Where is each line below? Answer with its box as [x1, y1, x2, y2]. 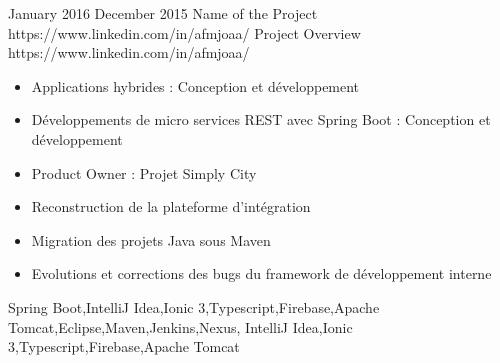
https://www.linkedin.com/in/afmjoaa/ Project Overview [8, 22, 361, 43]
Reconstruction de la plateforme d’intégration [31, 196, 311, 217]
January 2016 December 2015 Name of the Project [8, 3, 318, 23]
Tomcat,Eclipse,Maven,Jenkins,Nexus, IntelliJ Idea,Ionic [8, 316, 353, 337]
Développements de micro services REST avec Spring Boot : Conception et [31, 109, 491, 130]
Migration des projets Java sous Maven [31, 229, 271, 250]
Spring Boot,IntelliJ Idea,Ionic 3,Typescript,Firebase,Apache [8, 296, 380, 317]
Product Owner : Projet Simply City [31, 162, 257, 183]
